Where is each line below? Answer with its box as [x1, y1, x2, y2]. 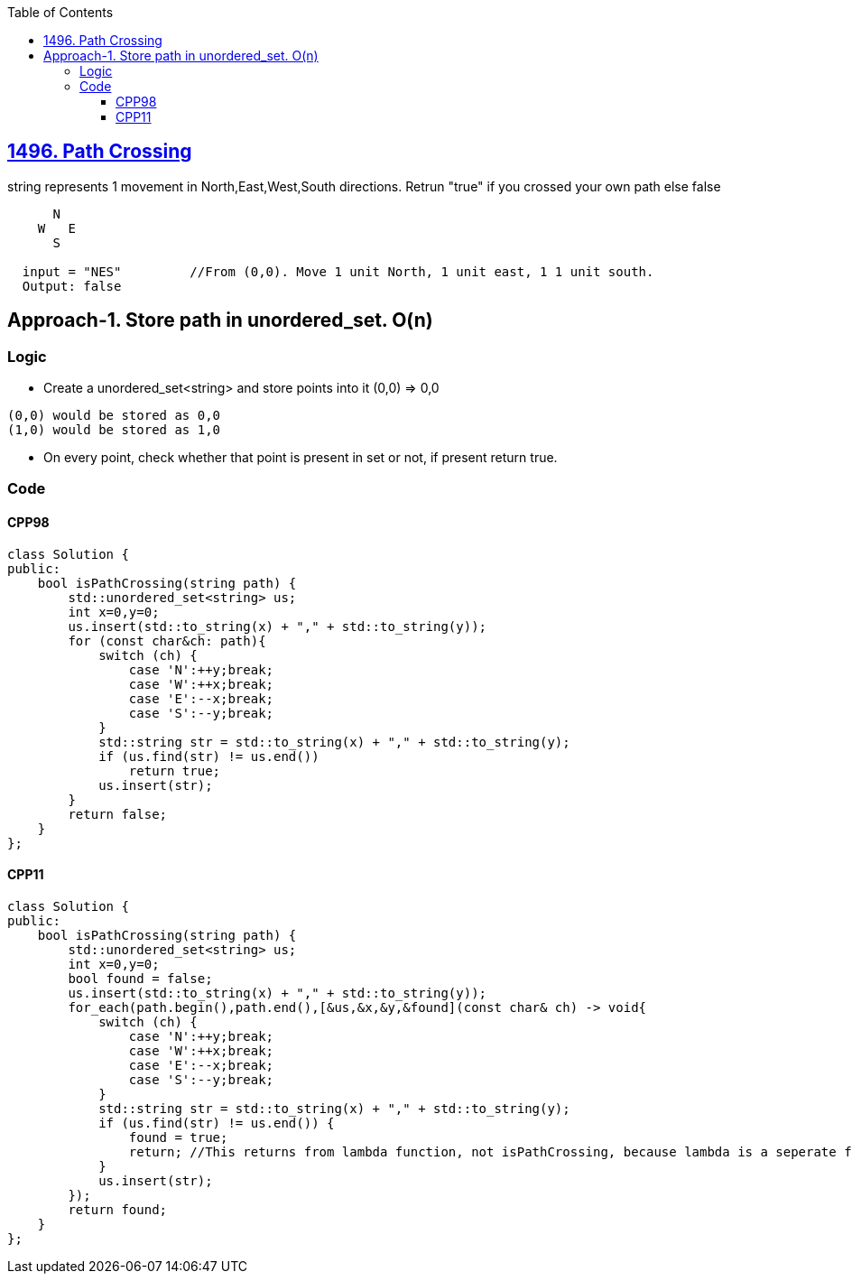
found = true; [128, 1129, 228, 1145]
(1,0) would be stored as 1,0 [7, 422, 221, 438]
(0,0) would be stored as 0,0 [7, 408, 221, 423]
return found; [68, 1202, 168, 1217]
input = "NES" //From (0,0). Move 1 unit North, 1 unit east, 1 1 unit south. [22, 264, 654, 279]
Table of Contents [7, 5, 114, 20]
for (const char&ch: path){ [68, 633, 266, 648]
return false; [68, 806, 168, 822]
